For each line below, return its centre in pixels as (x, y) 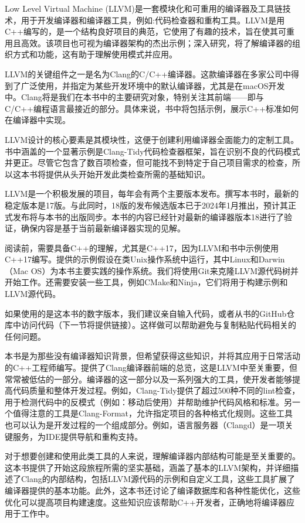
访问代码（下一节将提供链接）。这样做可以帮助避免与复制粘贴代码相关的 (158, 325)
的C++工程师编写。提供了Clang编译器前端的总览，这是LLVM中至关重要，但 (151, 368)
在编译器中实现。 (38, 120)
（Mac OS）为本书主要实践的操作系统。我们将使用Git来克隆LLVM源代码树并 (152, 270)
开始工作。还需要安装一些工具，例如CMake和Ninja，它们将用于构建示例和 (146, 282)
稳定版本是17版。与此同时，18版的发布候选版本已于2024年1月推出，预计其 (146, 205)
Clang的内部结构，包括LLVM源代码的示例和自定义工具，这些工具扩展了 (158, 479)
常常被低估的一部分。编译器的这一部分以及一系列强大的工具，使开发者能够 (148, 379)
